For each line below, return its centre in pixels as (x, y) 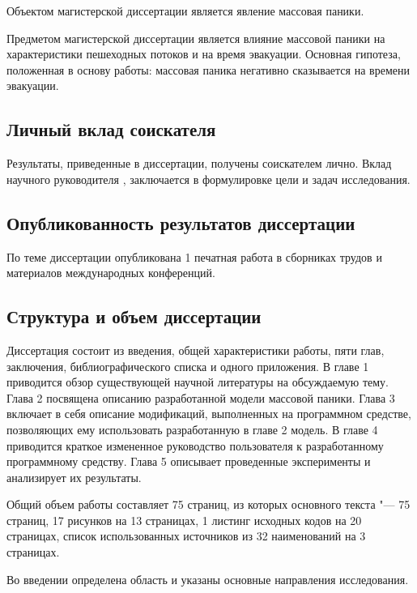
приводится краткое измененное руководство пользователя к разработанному (195, 445)
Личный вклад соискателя (111, 129)
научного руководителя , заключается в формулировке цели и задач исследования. (208, 179)
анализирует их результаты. (74, 477)
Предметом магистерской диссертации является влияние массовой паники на (196, 38)
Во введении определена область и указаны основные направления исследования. (208, 579)
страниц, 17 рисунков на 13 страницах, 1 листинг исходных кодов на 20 (184, 520)
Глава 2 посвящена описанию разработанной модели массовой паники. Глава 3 (201, 397)
